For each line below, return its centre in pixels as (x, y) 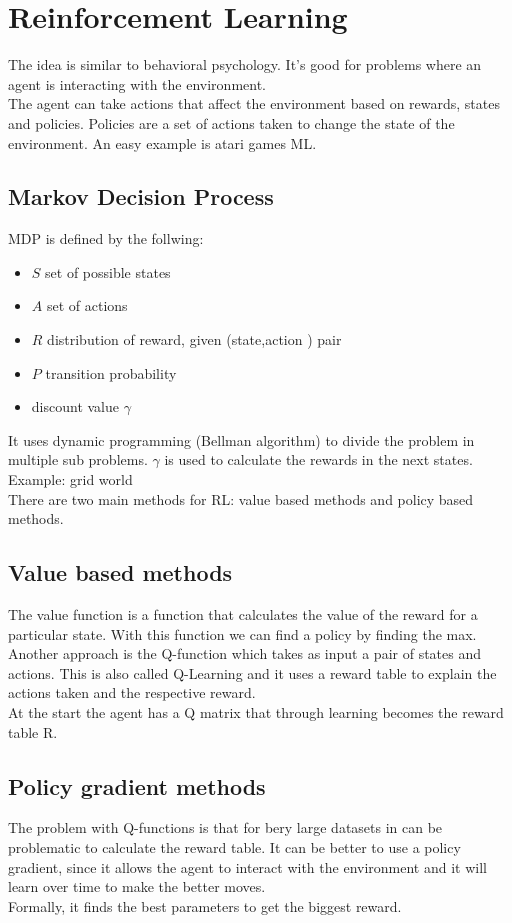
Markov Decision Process (141, 196)
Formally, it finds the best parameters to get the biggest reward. (205, 905)
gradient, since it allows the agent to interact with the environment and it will (247, 866)
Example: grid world (70, 479)
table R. (33, 731)
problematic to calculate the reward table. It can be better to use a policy (234, 846)
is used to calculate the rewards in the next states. (318, 459)
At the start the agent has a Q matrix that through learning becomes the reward (256, 712)
